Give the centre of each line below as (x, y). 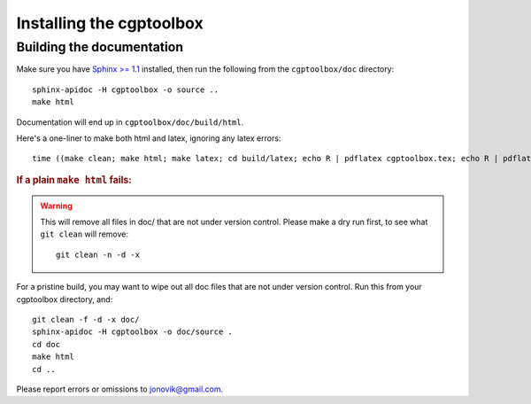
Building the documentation (100, 47)
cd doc (46, 344)
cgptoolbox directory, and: (65, 299)
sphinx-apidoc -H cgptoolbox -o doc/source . (133, 332)
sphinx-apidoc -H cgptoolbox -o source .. (126, 89)
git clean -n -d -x (98, 254)
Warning (56, 206)
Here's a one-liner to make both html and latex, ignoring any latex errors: (149, 138)
